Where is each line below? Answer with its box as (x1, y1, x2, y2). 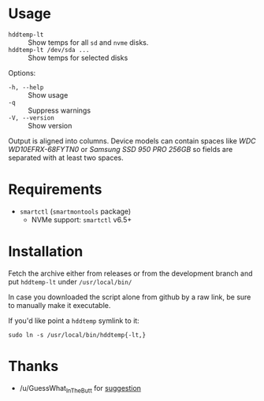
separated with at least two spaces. (8, 153, 124, 162)
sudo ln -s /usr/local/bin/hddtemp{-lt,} (8, 331, 147, 339)
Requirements (8, 180, 102, 199)
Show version (28, 121, 73, 130)
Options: (8, 68, 36, 77)
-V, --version (8, 113, 55, 122)
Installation (8, 243, 84, 261)
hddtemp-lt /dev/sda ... (8, 46, 90, 54)
